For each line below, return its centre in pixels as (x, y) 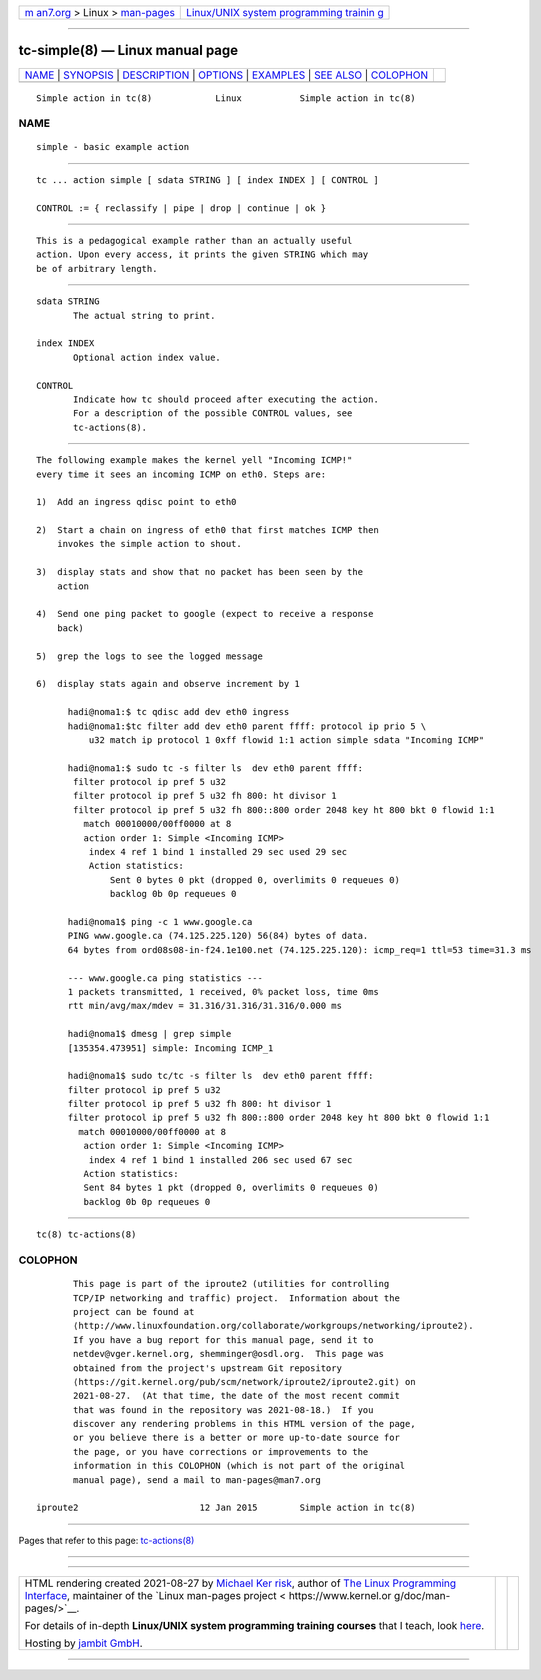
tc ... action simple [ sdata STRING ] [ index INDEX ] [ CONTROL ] (207, 179)
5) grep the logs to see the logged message (150, 656)
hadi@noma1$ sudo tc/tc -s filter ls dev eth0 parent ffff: (220, 1076)
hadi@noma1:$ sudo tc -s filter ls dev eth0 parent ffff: (215, 768)
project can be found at (134, 1311)
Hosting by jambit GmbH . (84, 1643)
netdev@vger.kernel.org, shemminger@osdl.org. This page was (229, 1354)
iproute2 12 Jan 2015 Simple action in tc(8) (226, 1508)
